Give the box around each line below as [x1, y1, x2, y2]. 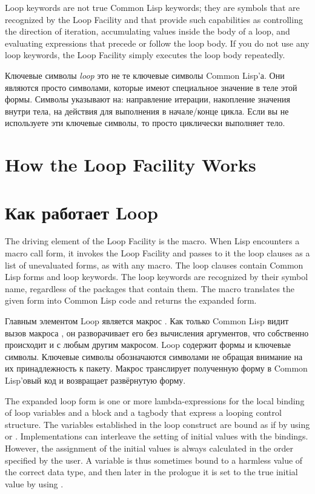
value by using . [5, 477, 64, 490]
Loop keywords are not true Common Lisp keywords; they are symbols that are [5, 1, 300, 13]
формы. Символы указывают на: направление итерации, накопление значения [5, 93, 290, 105]
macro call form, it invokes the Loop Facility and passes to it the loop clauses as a [5, 247, 310, 259]
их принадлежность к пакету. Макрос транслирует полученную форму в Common [5, 362, 308, 375]
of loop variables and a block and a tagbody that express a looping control [5, 406, 282, 419]
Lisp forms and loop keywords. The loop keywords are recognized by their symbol [5, 270, 308, 283]
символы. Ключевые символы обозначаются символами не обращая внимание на [5, 350, 303, 362]
